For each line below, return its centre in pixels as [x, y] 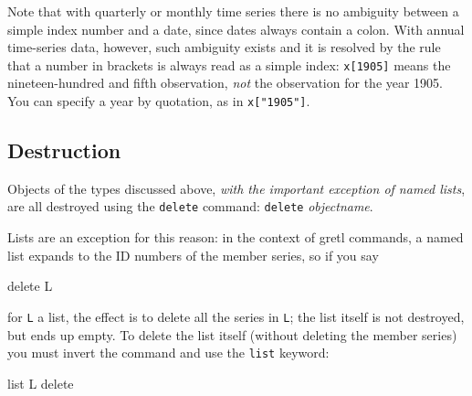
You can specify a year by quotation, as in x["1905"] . [159, 101]
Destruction [64, 150]
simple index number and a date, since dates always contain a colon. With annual [236, 29]
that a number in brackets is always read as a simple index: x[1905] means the [229, 64]
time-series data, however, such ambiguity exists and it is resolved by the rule [224, 47]
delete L [30, 286]
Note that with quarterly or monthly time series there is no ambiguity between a [233, 11]
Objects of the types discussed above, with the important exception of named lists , [236, 188]
